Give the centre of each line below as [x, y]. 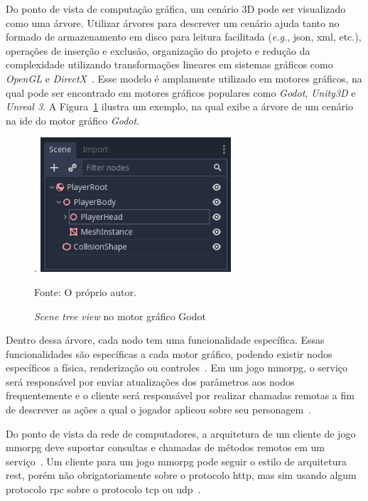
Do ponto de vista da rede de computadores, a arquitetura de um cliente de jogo [181, 433]
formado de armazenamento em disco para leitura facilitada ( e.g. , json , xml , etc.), [184, 37]
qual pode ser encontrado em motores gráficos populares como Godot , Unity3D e [181, 92]
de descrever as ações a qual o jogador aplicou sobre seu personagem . [158, 410]
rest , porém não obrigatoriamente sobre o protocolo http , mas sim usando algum [181, 475]
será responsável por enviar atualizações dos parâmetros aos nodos [150, 381]
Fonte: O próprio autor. [85, 291]
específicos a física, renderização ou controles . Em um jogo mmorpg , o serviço [177, 368]
